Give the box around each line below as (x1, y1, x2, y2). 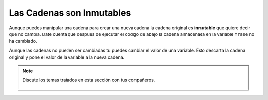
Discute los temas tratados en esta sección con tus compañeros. (22, 77, 155, 83)
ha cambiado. (9, 38, 37, 44)
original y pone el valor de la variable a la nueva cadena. (9, 54, 125, 60)
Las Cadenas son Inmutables (9, 7, 131, 18)
